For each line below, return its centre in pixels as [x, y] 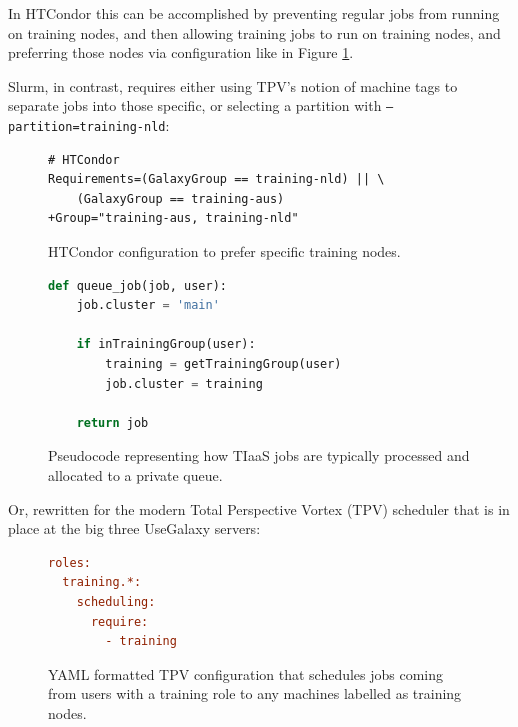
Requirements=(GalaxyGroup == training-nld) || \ [216, 179]
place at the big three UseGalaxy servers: [134, 528]
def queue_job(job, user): [137, 285]
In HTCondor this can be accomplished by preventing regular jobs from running [254, 13]
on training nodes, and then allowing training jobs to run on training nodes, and [254, 32]
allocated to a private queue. [135, 475]
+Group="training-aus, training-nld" [173, 218]
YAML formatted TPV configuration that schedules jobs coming [246, 673]
